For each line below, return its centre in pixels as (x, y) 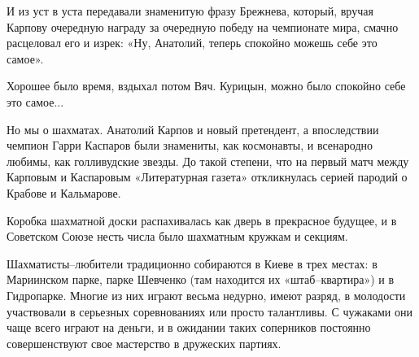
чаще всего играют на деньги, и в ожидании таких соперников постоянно (189, 327)
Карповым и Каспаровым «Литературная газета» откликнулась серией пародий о (207, 177)
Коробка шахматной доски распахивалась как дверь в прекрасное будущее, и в (202, 220)
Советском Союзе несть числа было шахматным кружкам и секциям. (177, 236)
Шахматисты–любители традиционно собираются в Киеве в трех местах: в (192, 263)
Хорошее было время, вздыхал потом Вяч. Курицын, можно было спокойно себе (206, 86)
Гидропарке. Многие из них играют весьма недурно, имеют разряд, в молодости (206, 295)
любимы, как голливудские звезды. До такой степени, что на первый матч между (208, 161)
